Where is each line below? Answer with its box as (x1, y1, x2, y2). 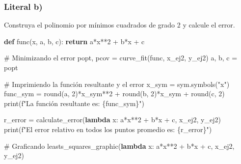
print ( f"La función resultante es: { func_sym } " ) (4, 98, 144, 108)
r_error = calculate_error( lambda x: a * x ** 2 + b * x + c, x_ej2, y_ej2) (4, 114, 221, 125)
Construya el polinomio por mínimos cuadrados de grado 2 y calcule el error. (4, 20, 235, 30)
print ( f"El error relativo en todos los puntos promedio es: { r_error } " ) (4, 124, 212, 134)
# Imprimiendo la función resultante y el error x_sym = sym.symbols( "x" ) (4, 79, 230, 89)
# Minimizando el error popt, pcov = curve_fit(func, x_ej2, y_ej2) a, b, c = (4, 53, 238, 63)
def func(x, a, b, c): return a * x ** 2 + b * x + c (4, 36, 145, 46)
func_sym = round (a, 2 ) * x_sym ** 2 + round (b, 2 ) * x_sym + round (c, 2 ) (4, 88, 225, 99)
